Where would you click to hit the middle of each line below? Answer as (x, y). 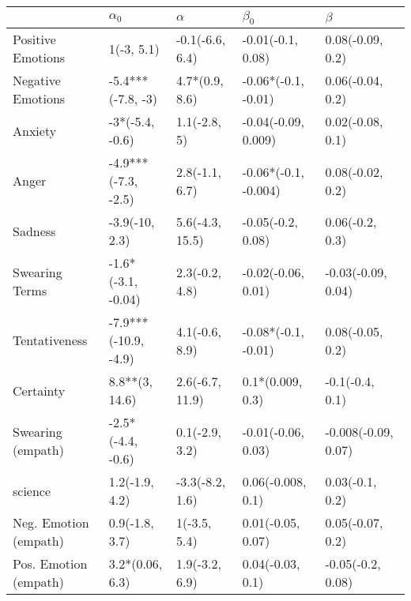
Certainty (39, 390)
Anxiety (35, 130)
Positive (34, 39)
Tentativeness (50, 340)
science (32, 490)
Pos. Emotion (50, 564)
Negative (37, 81)
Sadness (34, 231)
